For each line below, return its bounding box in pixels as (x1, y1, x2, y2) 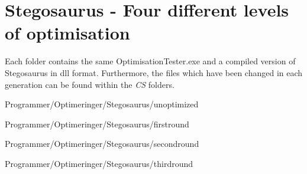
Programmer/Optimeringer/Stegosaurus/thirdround (5, 157, 193, 169)
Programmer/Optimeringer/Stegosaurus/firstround (5, 117, 189, 130)
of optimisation (5, 21, 130, 45)
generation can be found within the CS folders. (5, 78, 174, 90)
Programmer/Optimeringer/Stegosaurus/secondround (5, 137, 199, 150)
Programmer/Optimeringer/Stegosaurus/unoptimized (5, 98, 199, 110)
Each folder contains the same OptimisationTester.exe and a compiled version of (5, 55, 296, 67)
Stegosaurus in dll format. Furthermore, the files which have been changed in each (5, 66, 303, 78)
